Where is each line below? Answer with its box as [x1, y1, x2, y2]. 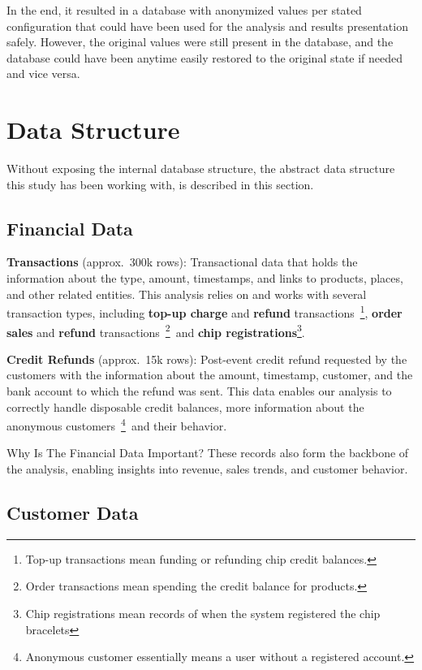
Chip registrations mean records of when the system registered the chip [25, 604, 381, 621]
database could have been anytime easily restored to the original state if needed [6, 49, 403, 66]
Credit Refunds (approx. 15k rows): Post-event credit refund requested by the [6, 350, 407, 367]
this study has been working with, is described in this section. [6, 175, 314, 192]
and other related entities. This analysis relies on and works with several [6, 285, 367, 302]
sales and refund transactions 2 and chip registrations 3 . [6, 321, 305, 340]
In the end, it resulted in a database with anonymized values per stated [6, 2, 362, 18]
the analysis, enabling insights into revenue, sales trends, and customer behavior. [6, 460, 408, 477]
